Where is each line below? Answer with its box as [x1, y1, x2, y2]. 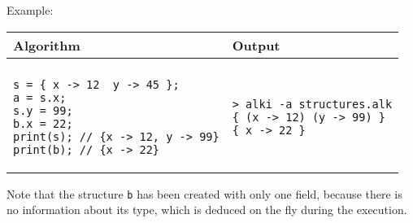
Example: [7, 2, 54, 18]
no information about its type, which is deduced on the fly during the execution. [7, 201, 407, 218]
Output [232, 35, 280, 55]
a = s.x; [13, 90, 67, 104]
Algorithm [13, 35, 80, 55]
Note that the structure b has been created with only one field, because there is [7, 185, 402, 202]
